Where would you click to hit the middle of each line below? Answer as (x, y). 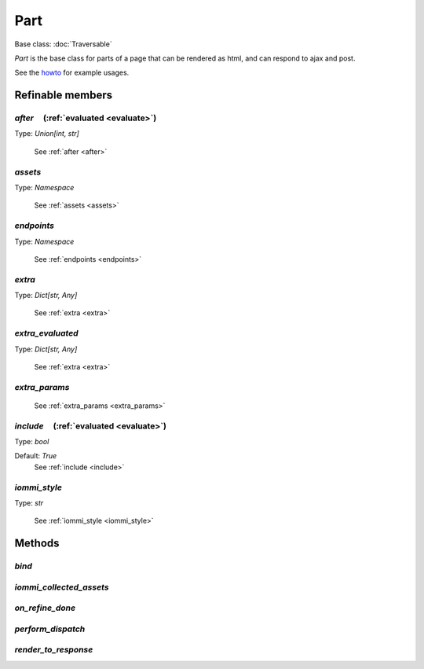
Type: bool (32, 442)
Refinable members (64, 96)
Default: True (36, 456)
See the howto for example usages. (72, 73)
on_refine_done (45, 608)
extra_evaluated (46, 333)
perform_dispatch (50, 629)
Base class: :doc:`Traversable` (64, 44)
